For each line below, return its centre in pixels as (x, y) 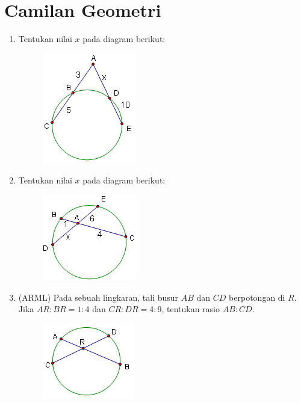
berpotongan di (257, 297)
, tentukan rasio (191, 309)
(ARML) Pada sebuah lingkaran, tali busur (98, 297)
